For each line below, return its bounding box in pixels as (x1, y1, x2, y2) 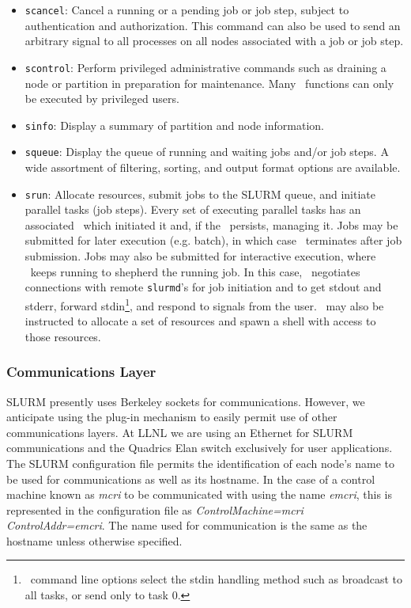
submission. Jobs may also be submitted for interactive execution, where (25, 248, 376, 264)
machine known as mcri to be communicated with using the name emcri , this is (6, 486, 392, 503)
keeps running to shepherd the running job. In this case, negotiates (30, 263, 360, 279)
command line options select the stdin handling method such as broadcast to (30, 571, 403, 587)
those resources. (25, 328, 101, 344)
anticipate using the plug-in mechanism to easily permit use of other (6, 408, 337, 425)
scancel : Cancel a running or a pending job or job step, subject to (25, 2, 349, 17)
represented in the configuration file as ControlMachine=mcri (6, 501, 304, 518)
